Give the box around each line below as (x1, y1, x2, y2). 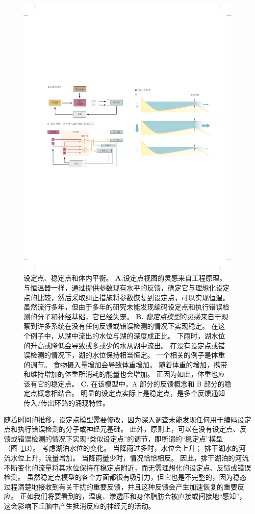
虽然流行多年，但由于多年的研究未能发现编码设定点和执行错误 (24, 302, 223, 312)
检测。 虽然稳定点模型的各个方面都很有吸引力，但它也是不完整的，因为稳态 (4, 472, 247, 482)
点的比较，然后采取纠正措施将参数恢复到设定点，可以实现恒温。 (24, 292, 229, 302)
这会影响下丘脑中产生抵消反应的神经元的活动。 (4, 501, 155, 511)
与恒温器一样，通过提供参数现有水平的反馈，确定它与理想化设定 (24, 282, 229, 292)
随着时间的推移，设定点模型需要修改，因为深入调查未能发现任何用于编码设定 (4, 414, 251, 424)
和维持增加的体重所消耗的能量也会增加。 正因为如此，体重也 (24, 369, 218, 379)
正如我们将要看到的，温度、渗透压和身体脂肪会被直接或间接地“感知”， (20, 491, 246, 501)
